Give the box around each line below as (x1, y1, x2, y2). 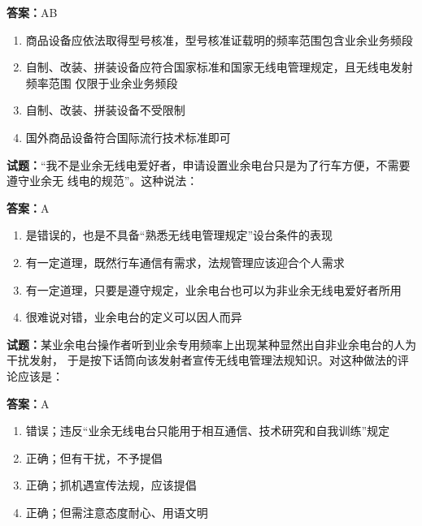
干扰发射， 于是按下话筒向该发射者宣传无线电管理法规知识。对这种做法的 (7, 351, 398, 369)
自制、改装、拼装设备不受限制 (25, 101, 185, 119)
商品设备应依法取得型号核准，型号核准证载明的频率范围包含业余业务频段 (25, 31, 413, 48)
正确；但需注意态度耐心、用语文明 (25, 503, 208, 520)
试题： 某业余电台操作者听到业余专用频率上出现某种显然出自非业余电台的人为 (7, 335, 416, 352)
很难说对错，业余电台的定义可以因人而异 (25, 308, 242, 326)
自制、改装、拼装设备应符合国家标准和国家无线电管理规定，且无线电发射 (25, 58, 413, 75)
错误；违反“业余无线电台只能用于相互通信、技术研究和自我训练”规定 (25, 422, 390, 439)
